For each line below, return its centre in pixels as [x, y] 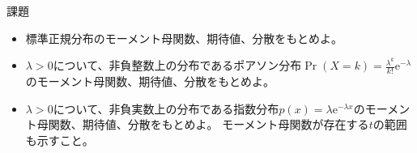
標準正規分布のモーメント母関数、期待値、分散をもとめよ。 [184, 38]
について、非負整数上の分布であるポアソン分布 [177, 65]
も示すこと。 [60, 140]
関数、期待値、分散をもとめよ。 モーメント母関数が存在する [208, 124]
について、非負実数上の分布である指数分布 [166, 108]
